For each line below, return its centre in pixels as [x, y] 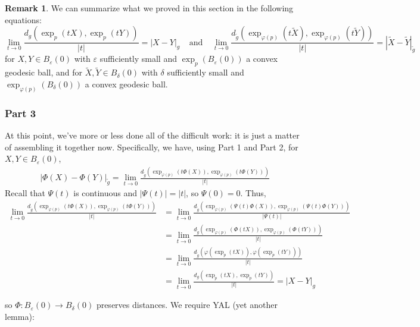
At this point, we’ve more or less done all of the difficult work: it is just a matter [152, 135]
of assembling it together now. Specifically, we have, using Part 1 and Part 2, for [152, 147]
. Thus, [253, 193]
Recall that [25, 193]
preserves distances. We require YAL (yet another [187, 305]
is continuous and [105, 193]
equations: [23, 19]
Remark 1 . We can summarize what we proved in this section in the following [149, 8]
